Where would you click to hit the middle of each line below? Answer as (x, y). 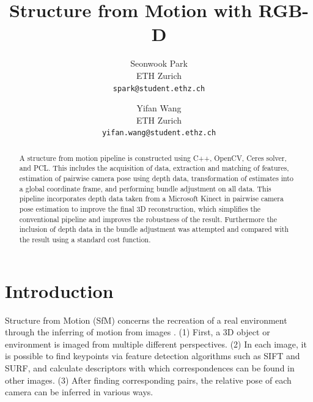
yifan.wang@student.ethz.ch (159, 133)
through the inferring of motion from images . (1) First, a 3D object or (138, 332)
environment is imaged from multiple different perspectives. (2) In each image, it (156, 344)
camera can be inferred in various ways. (79, 392)
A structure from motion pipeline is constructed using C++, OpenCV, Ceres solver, (153, 158)
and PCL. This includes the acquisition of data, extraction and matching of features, (154, 168)
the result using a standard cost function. (85, 240)
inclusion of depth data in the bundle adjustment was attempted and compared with (154, 229)
